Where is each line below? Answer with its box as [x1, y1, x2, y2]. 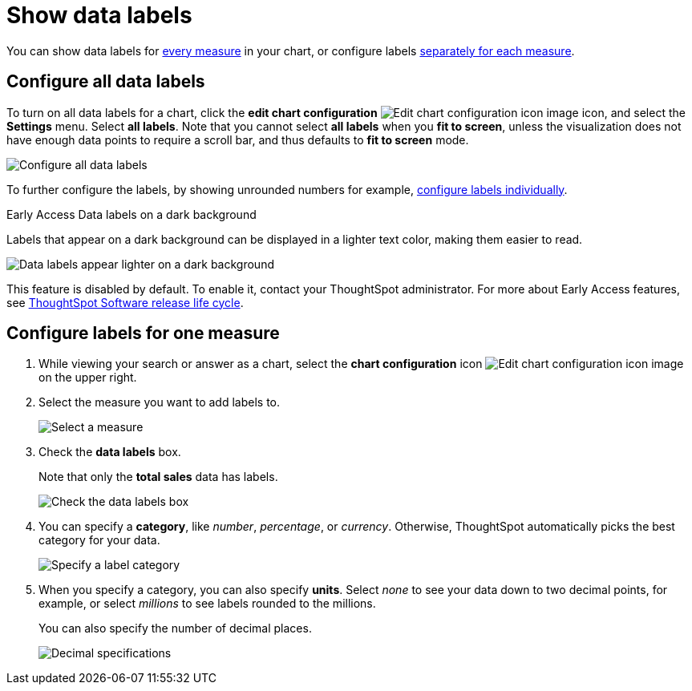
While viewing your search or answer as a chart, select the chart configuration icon [38, 357, 483, 371]
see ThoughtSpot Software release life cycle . [6, 295, 244, 309]
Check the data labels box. [38, 445, 181, 459]
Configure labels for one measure [6, 323, 280, 344]
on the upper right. [38, 370, 137, 385]
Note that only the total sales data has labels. [38, 470, 278, 484]
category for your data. [38, 533, 160, 548]
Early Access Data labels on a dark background [6, 207, 257, 221]
